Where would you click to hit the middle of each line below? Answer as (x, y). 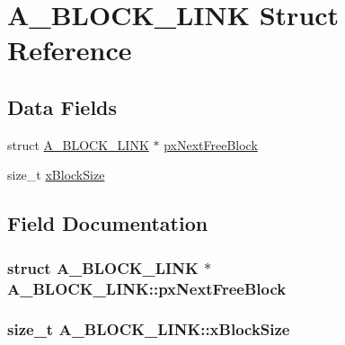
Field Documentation (108, 223)
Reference (70, 50)
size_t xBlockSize (56, 175)
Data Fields (62, 106)
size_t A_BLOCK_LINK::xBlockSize (149, 329)
